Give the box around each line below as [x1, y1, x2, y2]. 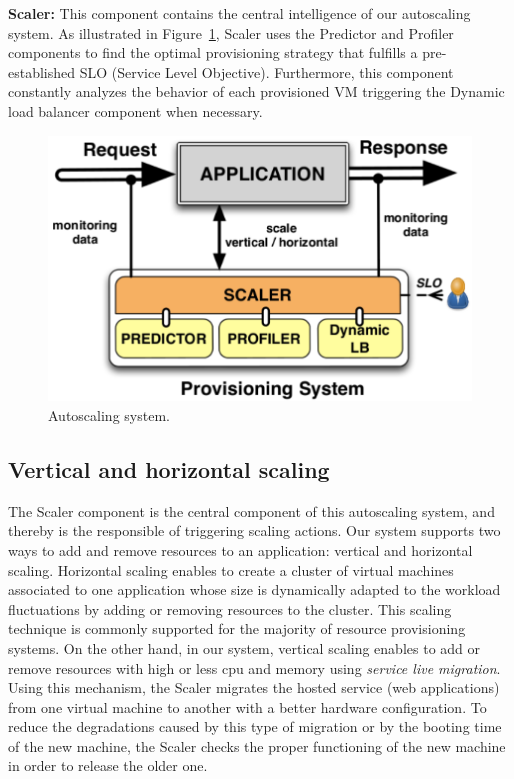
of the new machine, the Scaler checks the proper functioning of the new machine [8, 735, 506, 756]
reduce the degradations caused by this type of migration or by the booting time [8, 716, 502, 737]
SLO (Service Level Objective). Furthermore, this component [79, 61, 454, 82]
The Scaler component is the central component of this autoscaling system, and [8, 500, 495, 521]
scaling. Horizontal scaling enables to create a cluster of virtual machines [8, 559, 454, 580]
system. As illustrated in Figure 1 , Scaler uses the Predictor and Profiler [8, 22, 454, 43]
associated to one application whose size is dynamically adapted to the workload [8, 579, 501, 600]
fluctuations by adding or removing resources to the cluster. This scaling [8, 598, 452, 619]
